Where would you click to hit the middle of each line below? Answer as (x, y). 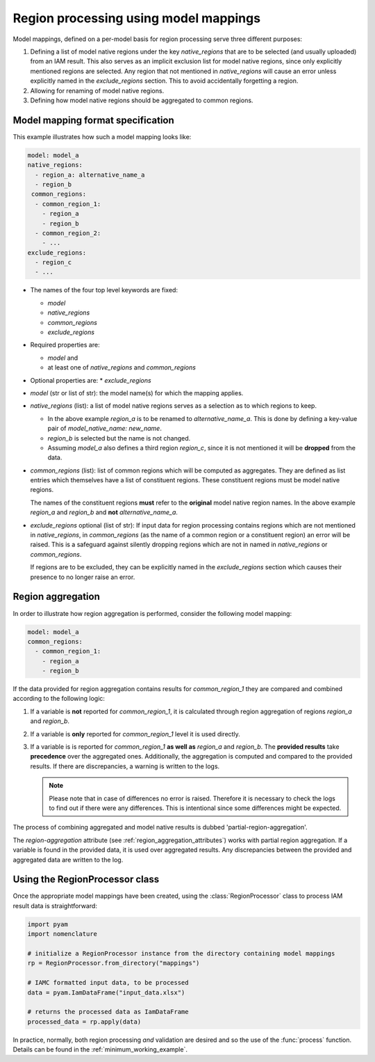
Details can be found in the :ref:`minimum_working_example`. (100, 1049)
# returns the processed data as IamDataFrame (108, 1012)
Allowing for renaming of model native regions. (97, 90)
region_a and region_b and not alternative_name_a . (104, 512)
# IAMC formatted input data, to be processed (108, 983)
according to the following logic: (59, 699)
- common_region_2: (68, 233)
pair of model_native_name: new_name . (105, 429)
